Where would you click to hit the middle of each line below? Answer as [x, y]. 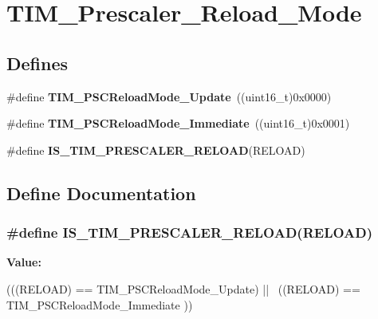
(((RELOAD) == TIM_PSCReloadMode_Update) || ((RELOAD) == [183, 288]
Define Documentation [101, 193]
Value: [24, 262]
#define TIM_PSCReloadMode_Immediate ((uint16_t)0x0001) [178, 123]
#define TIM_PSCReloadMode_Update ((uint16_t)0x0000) [169, 96]
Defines [37, 63]
